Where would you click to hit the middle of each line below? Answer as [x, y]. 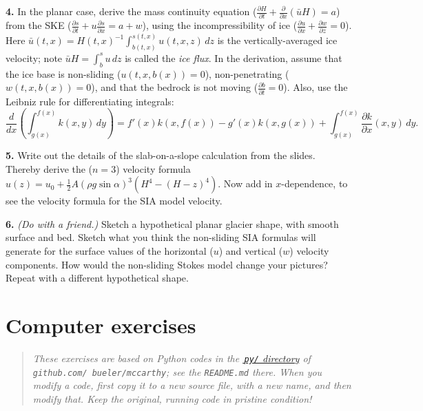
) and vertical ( [251, 250]
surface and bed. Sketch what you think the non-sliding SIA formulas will [161, 237]
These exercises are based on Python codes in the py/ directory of [172, 358]
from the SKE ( [39, 25]
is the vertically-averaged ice [277, 40]
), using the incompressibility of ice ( [220, 25]
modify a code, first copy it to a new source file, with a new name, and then [192, 385]
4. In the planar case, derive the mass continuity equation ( [131, 11]
